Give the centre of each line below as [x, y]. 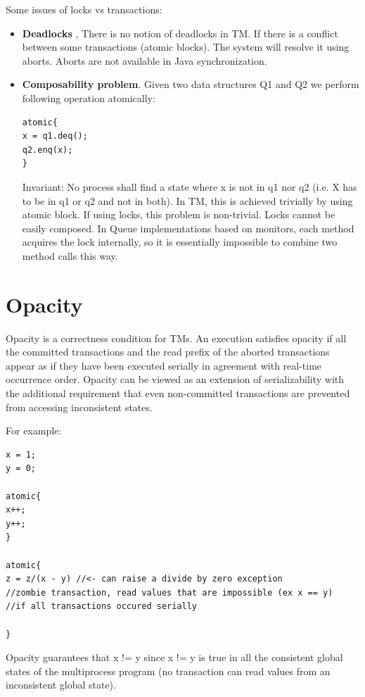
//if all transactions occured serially [102, 607]
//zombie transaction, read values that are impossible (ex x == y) [169, 592]
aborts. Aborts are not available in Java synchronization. [145, 60]
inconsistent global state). [61, 685]
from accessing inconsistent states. [79, 407]
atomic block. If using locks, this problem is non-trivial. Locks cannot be [179, 214]
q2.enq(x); [47, 150]
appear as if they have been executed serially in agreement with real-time [164, 365]
